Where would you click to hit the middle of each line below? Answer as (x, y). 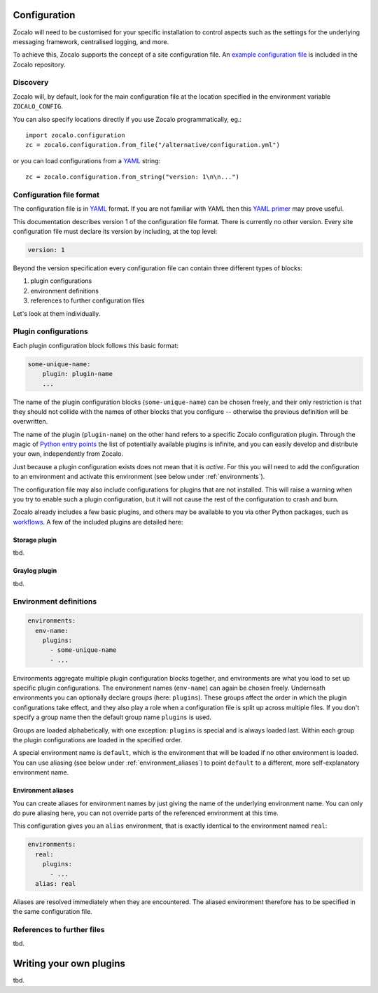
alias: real (56, 883)
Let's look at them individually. (57, 313)
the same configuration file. (52, 912)
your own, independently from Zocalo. (68, 454)
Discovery (31, 83)
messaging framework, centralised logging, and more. (91, 41)
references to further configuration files (87, 300)
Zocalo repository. (39, 64)
